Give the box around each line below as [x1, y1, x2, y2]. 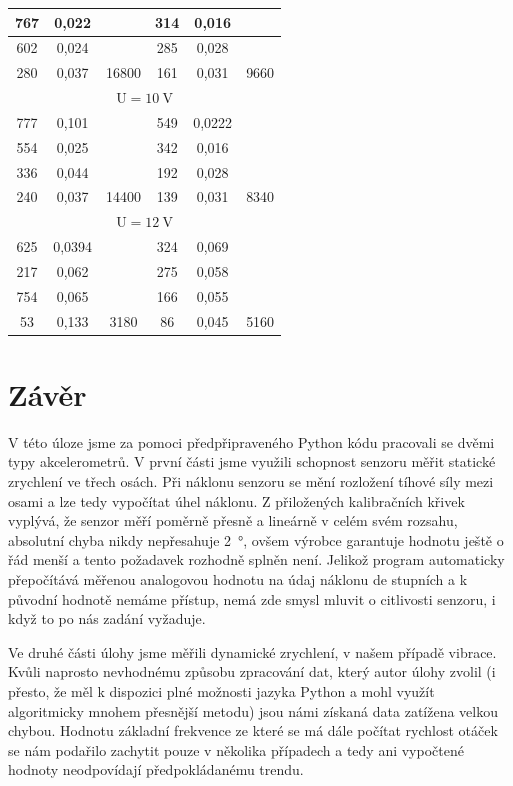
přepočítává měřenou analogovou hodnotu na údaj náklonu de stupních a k [8, 569, 468, 589]
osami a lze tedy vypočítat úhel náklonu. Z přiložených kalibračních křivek [8, 490, 465, 511]
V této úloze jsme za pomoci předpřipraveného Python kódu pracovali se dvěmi [8, 431, 495, 452]
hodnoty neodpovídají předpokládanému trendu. [8, 759, 304, 780]
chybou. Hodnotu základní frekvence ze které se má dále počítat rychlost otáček [8, 720, 498, 741]
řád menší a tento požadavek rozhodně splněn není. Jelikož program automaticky [8, 549, 505, 570]
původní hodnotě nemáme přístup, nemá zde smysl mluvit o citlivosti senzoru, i [8, 588, 496, 609]
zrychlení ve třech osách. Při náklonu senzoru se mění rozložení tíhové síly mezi [8, 471, 494, 492]
